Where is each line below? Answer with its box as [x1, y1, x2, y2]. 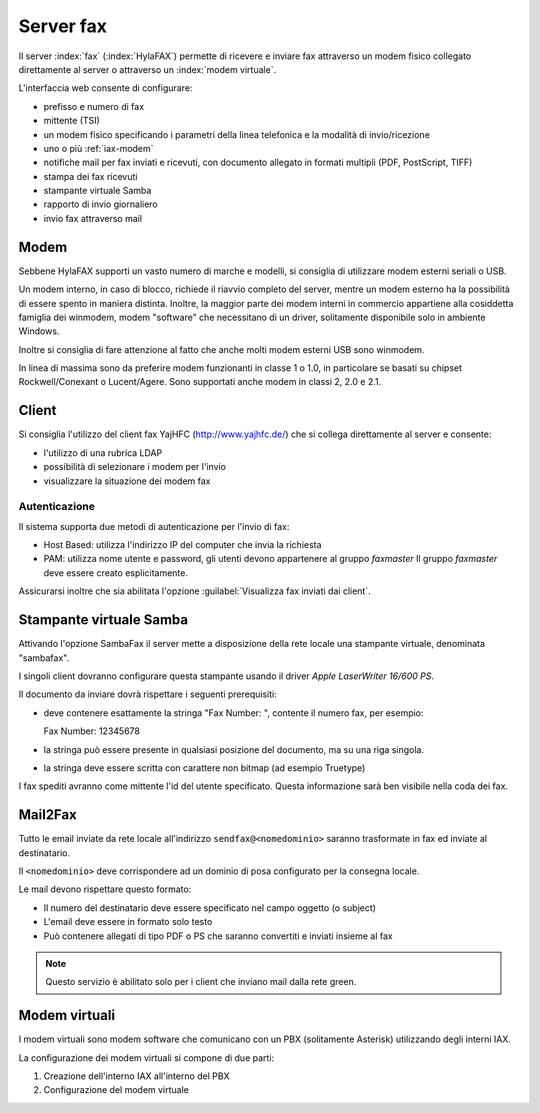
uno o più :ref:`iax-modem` [43, 142, 154, 154]
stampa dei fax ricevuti [43, 170, 138, 182]
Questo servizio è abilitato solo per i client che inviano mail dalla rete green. [45, 976, 357, 988]
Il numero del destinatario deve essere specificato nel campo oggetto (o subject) [43, 901, 377, 914]
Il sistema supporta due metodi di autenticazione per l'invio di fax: [18, 520, 290, 532]
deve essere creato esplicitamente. [43, 566, 189, 579]
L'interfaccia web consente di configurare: [18, 82, 193, 94]
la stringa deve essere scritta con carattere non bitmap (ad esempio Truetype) [43, 761, 366, 774]
